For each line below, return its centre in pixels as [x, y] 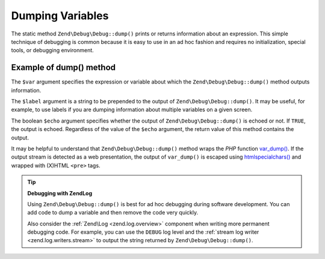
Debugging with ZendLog [60, 193]
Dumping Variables [60, 16]
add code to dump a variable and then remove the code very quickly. [113, 213]
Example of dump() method [63, 68]
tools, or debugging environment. [53, 50]
